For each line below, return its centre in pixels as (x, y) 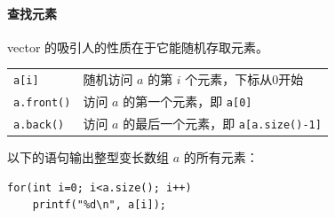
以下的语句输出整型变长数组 (88, 157)
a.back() (39, 125)
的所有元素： (221, 157)
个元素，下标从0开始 (244, 79)
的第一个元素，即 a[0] (187, 101)
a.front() (42, 103)
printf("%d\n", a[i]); (99, 205)
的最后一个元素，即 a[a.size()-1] (222, 123)
